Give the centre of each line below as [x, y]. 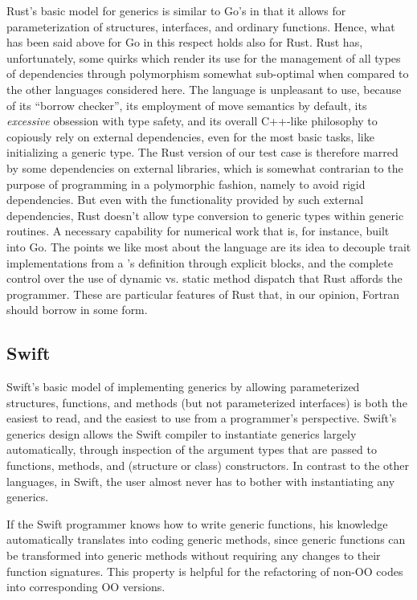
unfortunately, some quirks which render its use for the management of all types [204, 57]
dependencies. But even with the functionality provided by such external [185, 200]
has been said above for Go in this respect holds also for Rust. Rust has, [185, 42]
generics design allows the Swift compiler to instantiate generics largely [182, 433]
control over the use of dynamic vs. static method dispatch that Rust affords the [204, 278]
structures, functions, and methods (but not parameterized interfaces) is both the [207, 402]
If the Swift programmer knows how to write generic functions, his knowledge [197, 523]
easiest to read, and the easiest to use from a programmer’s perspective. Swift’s [202, 418]
